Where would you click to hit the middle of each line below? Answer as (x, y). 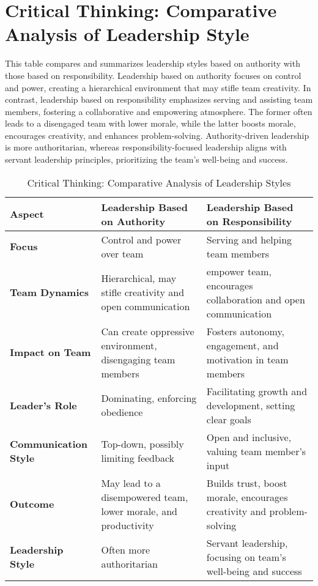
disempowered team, (145, 497)
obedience (122, 412)
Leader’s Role (43, 405)
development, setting (251, 405)
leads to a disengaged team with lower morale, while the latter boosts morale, (150, 123)
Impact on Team (50, 352)
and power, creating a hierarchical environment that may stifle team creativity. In (158, 87)
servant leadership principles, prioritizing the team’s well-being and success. (146, 159)
